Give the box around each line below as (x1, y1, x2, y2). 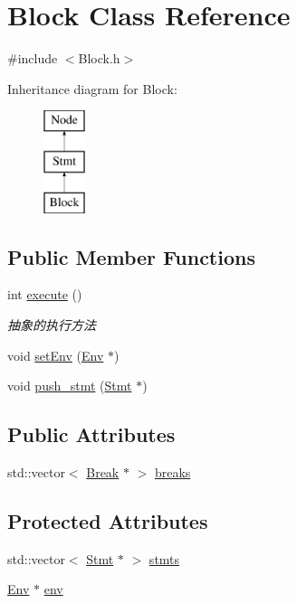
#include (7, 49, 58, 68)
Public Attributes (7, 420, 176, 448)
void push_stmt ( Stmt (7, 376, 132, 395)
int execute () (7, 285, 82, 304)
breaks (154, 463, 191, 482)
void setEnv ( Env (7, 345, 104, 364)
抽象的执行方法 (7, 316, 96, 334)
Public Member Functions (7, 242, 255, 270)
